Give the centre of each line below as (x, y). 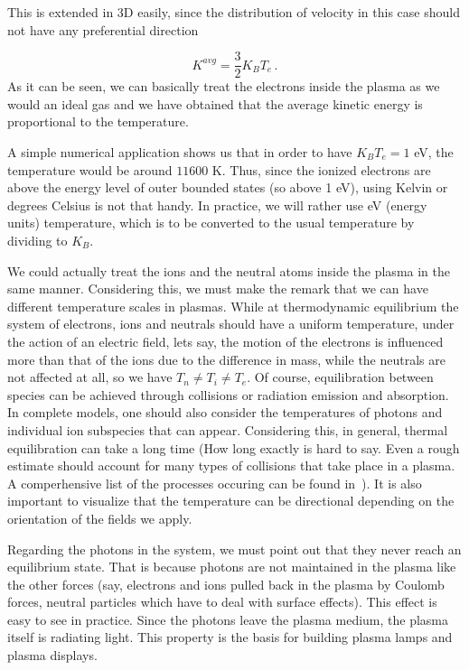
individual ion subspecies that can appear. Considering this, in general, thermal (228, 429)
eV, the (434, 152)
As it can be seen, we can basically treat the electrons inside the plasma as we (224, 86)
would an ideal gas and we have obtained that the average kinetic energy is (215, 103)
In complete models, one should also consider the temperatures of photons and (225, 412)
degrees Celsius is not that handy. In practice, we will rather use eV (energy (217, 205)
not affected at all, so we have (90, 377)
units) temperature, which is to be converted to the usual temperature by (211, 223)
